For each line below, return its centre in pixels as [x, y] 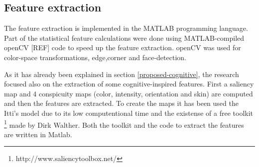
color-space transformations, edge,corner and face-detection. [95, 57]
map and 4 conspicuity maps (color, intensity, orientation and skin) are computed [129, 93]
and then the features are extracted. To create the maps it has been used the [121, 103]
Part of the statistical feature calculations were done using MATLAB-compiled [124, 38]
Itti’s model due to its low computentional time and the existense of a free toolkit [129, 113]
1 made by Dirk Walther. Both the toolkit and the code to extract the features [124, 124]
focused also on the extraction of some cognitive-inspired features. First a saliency [129, 84]
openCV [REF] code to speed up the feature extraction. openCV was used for [123, 47]
